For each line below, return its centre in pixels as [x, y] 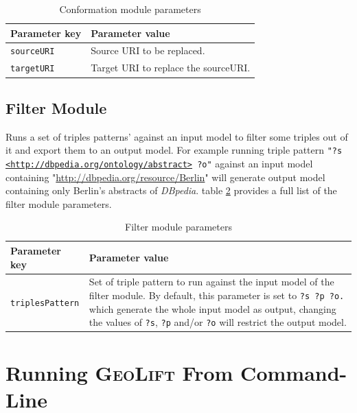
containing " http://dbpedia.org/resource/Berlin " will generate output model [165, 177]
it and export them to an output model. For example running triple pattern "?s [174, 150]
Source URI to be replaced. [148, 50]
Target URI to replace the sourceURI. [171, 68]
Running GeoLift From [119, 372]
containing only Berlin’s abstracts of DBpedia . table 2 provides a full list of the [171, 190]
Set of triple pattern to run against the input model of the [211, 282]
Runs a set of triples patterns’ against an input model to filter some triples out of [177, 136]
